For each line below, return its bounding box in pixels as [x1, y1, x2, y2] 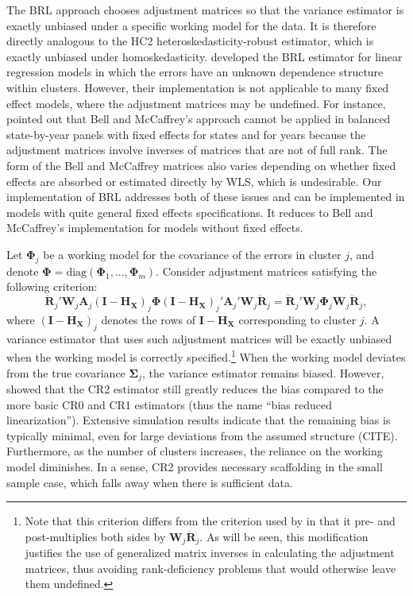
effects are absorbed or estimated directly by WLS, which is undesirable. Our [6, 172, 382, 189]
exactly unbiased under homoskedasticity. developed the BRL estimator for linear [6, 48, 403, 64]
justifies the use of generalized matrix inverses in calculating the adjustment [25, 544, 395, 561]
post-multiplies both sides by [25, 528, 166, 544]
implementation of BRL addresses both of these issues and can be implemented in [6, 188, 405, 205]
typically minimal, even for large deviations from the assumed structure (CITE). [6, 427, 398, 443]
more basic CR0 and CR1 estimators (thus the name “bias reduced [6, 396, 332, 412]
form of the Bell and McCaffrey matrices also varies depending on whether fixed [6, 157, 396, 173]
